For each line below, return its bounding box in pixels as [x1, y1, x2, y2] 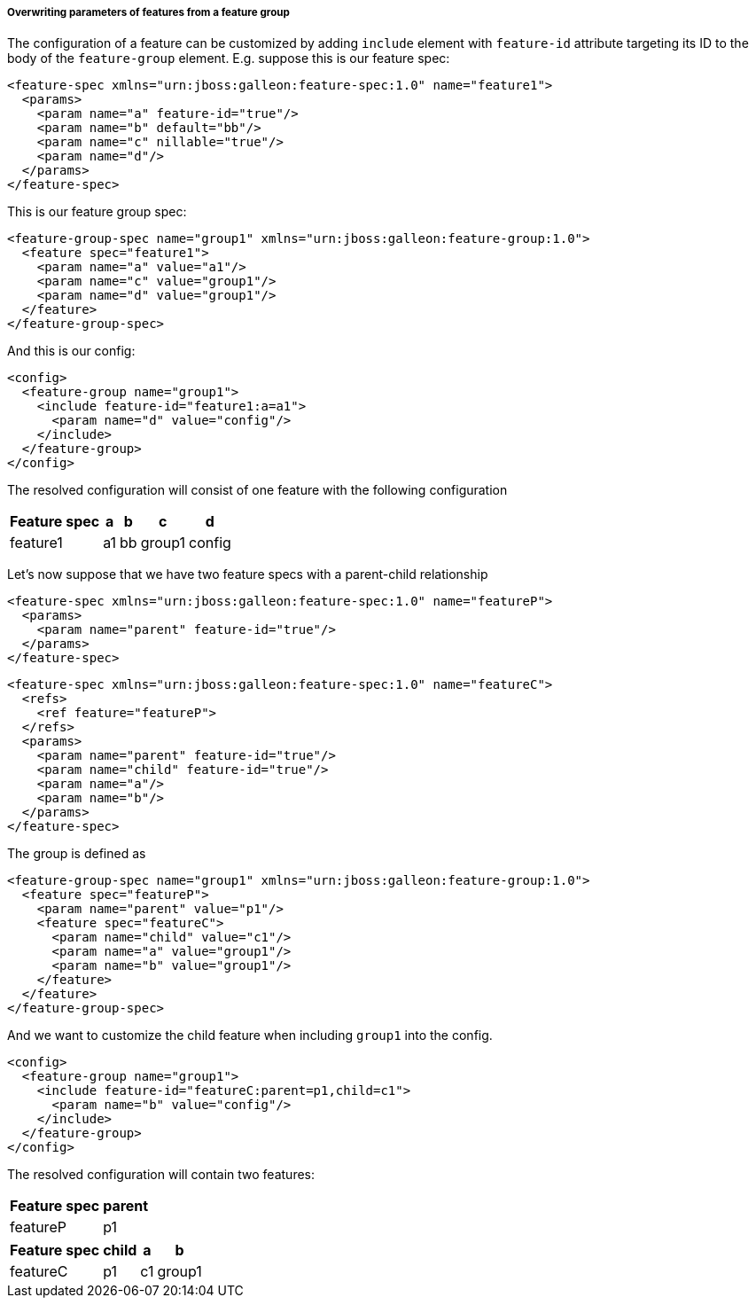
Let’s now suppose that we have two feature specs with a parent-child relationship [7, 567, 488, 582]
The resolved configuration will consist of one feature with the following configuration [7, 482, 508, 498]
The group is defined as [7, 846, 146, 862]
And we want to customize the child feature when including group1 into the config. [7, 1028, 493, 1043]
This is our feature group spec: [7, 204, 187, 220]
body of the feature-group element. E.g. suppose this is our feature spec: [7, 51, 450, 66]
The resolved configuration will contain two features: [7, 1167, 316, 1183]
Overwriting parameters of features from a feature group [7, 6, 290, 19]
